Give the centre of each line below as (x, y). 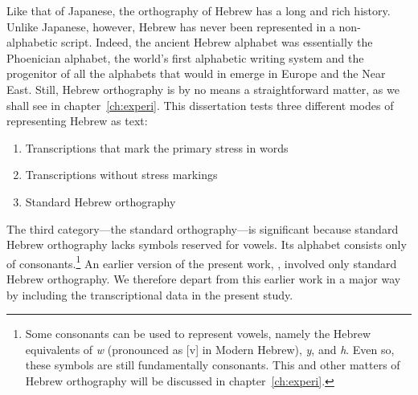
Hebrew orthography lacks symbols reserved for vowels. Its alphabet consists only (207, 244)
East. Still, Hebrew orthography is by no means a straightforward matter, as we (203, 89)
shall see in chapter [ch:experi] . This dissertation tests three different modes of (200, 105)
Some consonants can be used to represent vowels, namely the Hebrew (198, 334)
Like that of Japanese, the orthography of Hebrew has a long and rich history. (199, 10)
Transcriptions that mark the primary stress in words (157, 147)
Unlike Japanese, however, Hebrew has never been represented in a (171, 26)
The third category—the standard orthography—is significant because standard (203, 228)
